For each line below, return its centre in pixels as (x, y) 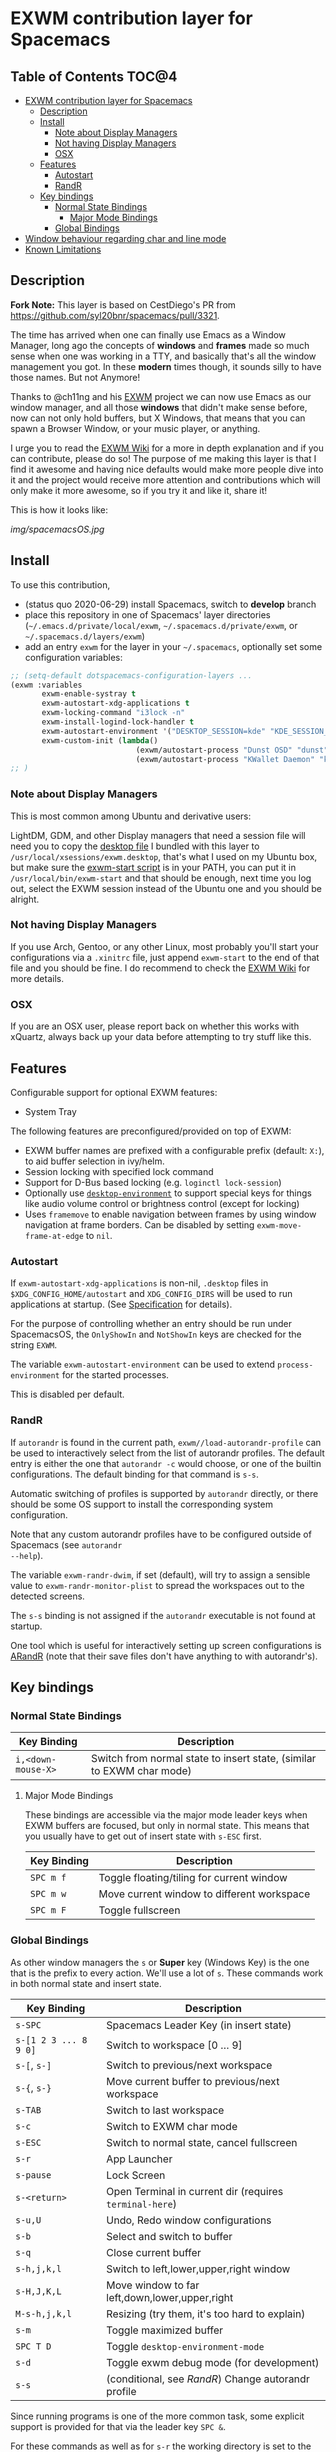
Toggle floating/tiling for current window (193, 1878)
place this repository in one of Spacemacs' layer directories (147, 614)
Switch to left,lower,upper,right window (198, 2269)
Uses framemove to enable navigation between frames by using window (170, 1214)
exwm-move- (279, 1225)
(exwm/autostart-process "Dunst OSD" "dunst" (232, 750)
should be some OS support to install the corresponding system (141, 1504)
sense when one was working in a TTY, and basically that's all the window (163, 356)
